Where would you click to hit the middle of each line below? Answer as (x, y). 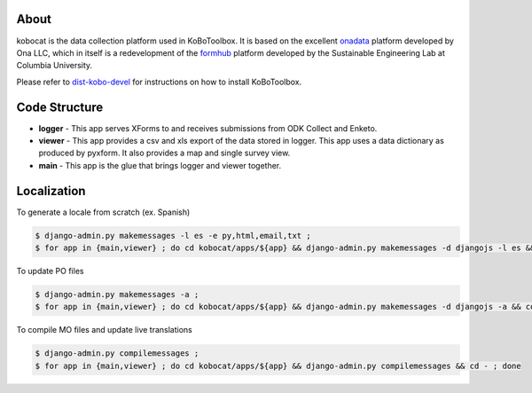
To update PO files (50, 271)
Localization (51, 191)
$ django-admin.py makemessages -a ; (117, 295)
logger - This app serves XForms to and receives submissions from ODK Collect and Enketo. (208, 128)
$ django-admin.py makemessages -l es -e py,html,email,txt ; (173, 236)
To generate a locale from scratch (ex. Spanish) (103, 212)
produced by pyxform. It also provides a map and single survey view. (164, 153)
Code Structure (60, 107)
